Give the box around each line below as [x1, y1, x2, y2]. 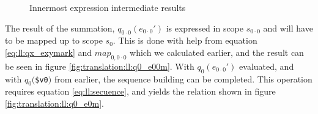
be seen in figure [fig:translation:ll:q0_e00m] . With [5, 59, 194, 72]
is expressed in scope [166, 21, 244, 34]
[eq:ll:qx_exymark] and [5, 45, 92, 58]
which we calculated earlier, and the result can [130, 45, 304, 58]
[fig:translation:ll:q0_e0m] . [5, 96, 104, 109]
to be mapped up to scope [5, 34, 103, 47]
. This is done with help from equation [113, 34, 257, 47]
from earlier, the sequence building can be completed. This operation [54, 72, 312, 85]
